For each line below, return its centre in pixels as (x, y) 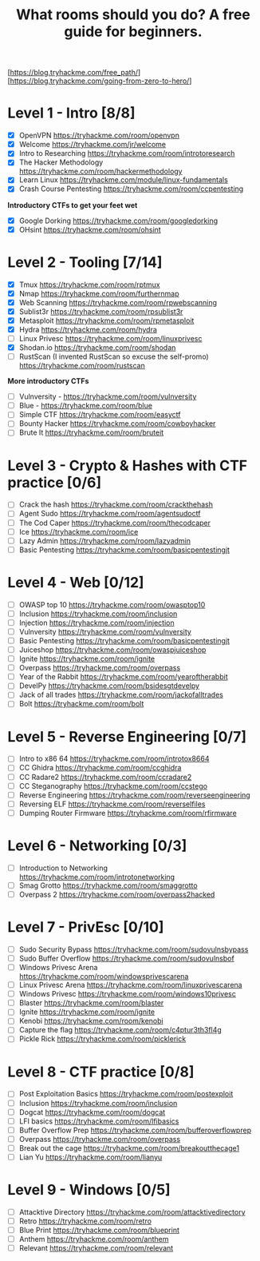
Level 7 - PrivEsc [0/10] (86, 927)
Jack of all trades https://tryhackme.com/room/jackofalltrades (121, 695)
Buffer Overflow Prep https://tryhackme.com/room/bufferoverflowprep (135, 1130)
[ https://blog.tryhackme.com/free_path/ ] (74, 73)
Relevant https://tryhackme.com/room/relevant (96, 1248)
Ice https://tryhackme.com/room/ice (79, 531)
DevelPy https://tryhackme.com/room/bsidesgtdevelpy (109, 686)
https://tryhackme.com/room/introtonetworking (97, 877)
